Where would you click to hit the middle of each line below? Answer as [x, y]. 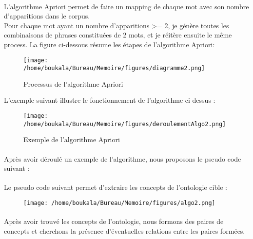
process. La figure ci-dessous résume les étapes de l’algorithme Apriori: [109, 44]
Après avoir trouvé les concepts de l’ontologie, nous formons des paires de [114, 221]
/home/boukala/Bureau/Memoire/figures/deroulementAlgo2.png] [125, 124]
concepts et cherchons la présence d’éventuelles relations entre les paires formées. [125, 230]
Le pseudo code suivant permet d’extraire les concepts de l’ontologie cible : [116, 187]
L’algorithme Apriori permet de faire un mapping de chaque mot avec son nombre [126, 6]
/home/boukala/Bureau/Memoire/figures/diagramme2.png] [114, 68]
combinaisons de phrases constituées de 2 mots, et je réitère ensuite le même [118, 35]
